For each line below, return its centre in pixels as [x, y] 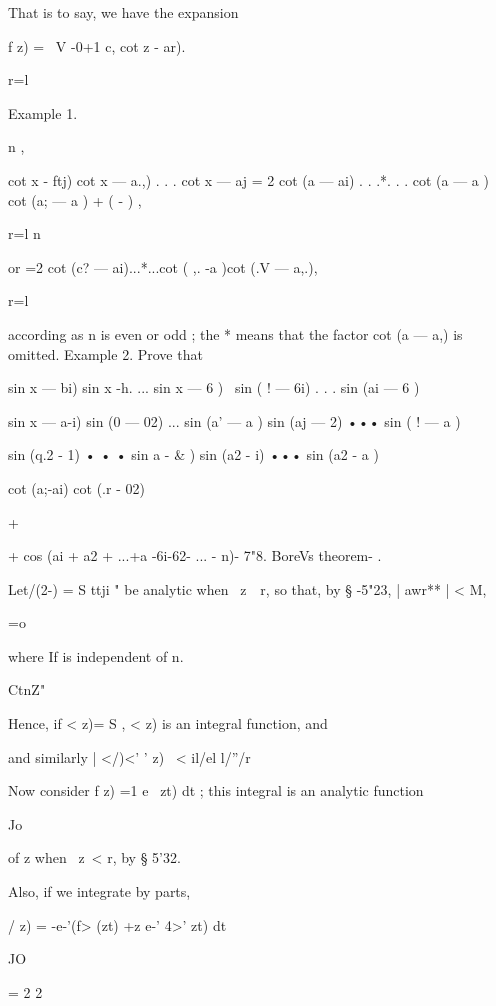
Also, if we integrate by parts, [99, 891]
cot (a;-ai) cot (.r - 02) [76, 487]
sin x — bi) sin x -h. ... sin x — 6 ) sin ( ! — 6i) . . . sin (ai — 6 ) [214, 387]
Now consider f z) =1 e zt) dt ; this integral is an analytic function [216, 790]
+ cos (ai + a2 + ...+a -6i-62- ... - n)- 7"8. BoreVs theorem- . [195, 555]
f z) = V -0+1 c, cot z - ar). [97, 45]
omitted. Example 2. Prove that [105, 353]
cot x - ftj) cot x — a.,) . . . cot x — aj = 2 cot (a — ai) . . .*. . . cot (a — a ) [248, 179]
